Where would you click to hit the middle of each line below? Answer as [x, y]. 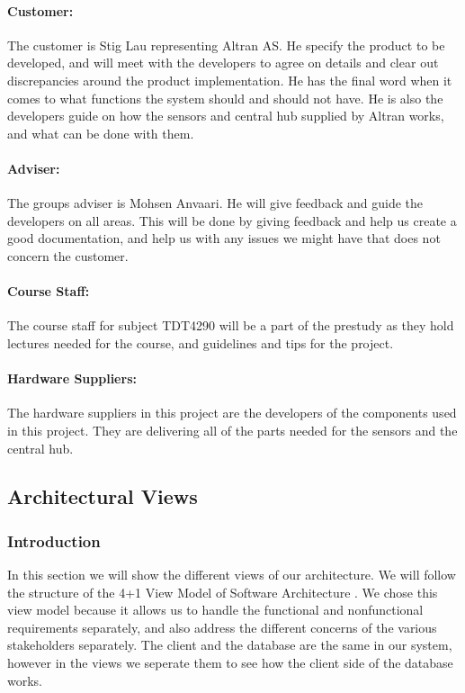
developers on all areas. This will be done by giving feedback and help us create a [232, 220]
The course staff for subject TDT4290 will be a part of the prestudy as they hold [231, 325]
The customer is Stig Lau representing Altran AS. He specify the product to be [226, 45]
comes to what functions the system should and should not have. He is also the [225, 98]
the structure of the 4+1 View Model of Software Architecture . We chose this [223, 592]
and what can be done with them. [101, 133]
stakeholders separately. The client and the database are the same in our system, [230, 645]
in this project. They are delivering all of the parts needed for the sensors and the [232, 430]
